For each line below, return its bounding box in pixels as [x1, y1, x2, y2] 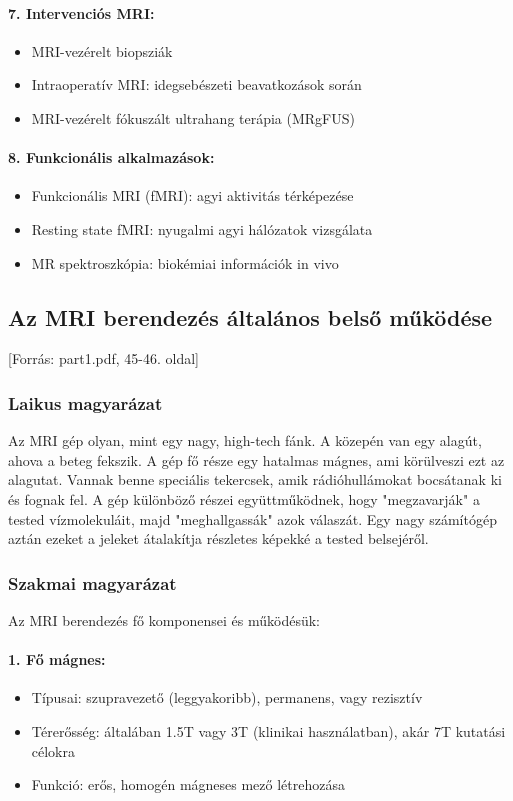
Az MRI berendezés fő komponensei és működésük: [8, 609, 321, 630]
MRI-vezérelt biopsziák [31, 40, 173, 61]
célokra [31, 740, 76, 761]
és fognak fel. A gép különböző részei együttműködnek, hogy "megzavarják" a [8, 488, 480, 509]
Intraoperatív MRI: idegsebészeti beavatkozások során [31, 74, 362, 95]
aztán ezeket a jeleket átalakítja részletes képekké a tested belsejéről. [8, 528, 429, 549]
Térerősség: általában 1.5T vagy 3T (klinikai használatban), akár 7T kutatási [31, 720, 506, 741]
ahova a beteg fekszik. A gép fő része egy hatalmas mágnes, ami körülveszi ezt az [8, 449, 505, 470]
